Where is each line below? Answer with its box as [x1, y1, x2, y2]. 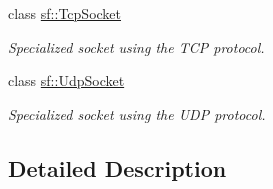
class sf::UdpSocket [8, 70, 125, 91]
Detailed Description [8, 152, 227, 183]
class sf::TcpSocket [8, 3, 122, 23]
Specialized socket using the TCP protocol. [8, 36, 265, 57]
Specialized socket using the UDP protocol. [8, 103, 266, 124]
